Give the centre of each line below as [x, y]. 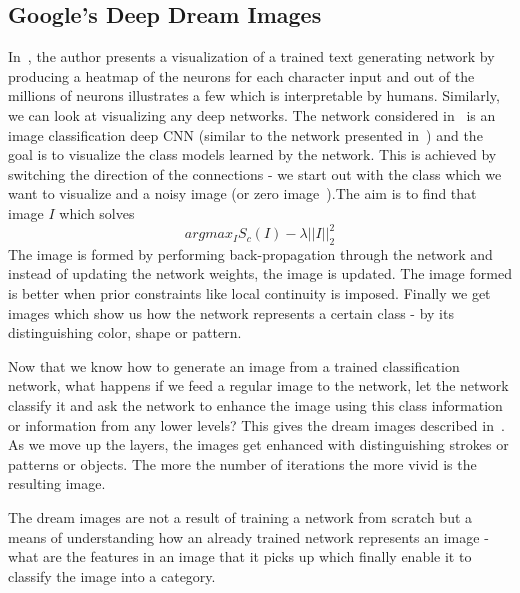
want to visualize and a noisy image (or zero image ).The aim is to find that [242, 193]
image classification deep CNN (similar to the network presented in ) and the [245, 134]
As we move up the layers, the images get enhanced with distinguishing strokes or [258, 444]
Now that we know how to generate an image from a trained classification [234, 365]
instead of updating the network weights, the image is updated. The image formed [260, 273]
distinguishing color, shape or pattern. [125, 332]
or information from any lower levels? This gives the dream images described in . [256, 424]
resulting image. [57, 483]
